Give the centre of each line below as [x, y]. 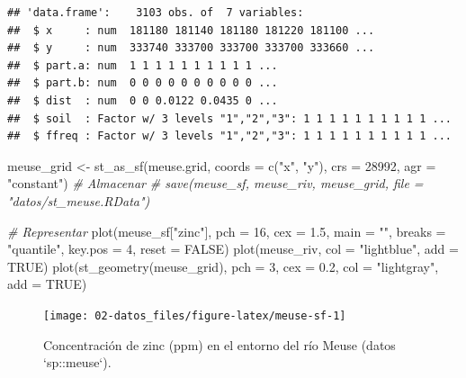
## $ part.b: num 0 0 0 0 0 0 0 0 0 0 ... [143, 83]
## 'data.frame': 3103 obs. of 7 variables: [156, 13]
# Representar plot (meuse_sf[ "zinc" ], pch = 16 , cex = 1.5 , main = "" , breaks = [227, 231]
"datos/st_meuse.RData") [79, 200]
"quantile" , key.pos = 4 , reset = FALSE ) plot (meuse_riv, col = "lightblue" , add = [233, 249]
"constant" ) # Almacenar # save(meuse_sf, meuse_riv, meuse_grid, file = [215, 183]
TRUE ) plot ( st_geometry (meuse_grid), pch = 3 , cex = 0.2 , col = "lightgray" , [223, 266]
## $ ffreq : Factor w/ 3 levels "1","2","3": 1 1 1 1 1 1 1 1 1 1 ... [229, 136]
